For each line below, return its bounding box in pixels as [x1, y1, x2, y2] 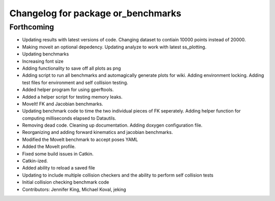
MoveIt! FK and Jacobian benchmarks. [22, 101, 103, 107]
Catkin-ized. [22, 158, 48, 164]
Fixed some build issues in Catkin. [22, 151, 94, 157]
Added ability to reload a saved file [22, 165, 95, 171]
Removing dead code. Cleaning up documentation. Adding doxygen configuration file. [22, 122, 203, 128]
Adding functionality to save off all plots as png [22, 65, 121, 71]
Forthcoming [9, 22, 54, 32]
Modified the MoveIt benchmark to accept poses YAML [22, 136, 139, 142]
